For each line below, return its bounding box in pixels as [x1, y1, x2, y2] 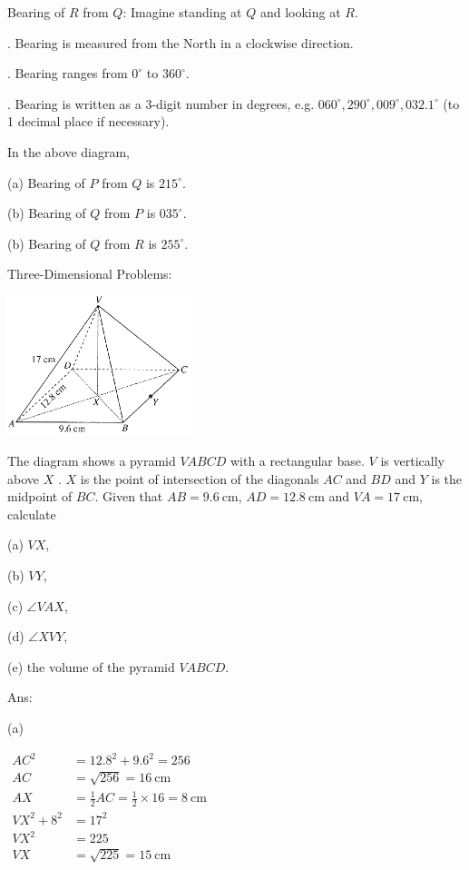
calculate [7, 504, 56, 523]
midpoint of [7, 487, 73, 506]
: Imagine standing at [122, 3, 242, 21]
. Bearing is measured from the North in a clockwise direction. [7, 33, 354, 52]
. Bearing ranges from [7, 64, 128, 83]
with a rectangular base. [230, 451, 365, 470]
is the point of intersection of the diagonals [80, 469, 319, 488]
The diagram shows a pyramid [7, 451, 176, 470]
